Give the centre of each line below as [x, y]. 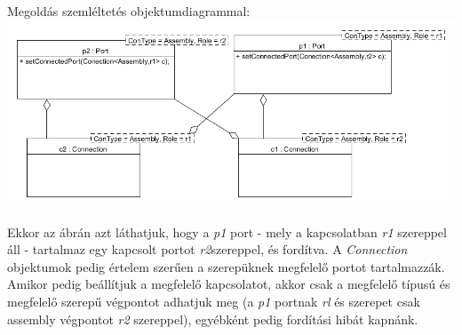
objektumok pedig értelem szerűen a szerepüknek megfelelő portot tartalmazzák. [226, 266]
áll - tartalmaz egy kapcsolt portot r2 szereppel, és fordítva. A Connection [207, 249]
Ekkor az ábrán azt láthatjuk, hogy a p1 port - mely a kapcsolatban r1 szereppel [227, 231]
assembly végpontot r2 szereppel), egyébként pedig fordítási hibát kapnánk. [213, 319]
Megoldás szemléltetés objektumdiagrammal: [129, 11]
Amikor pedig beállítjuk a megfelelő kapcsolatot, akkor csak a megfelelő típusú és [229, 284]
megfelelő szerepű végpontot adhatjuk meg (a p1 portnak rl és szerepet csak [214, 302]
